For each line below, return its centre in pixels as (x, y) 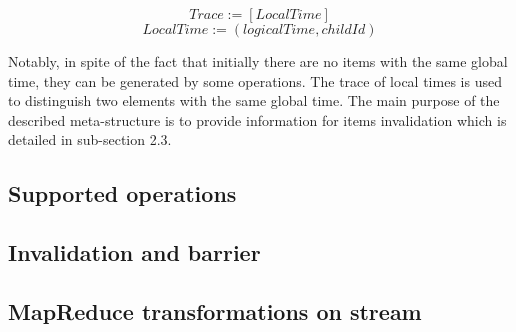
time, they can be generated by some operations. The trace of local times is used (255, 80)
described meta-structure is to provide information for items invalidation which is (257, 119)
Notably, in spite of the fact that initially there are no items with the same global (258, 61)
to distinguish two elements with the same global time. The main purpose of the (254, 100)
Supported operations (122, 193)
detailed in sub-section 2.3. (90, 139)
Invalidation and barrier (134, 252)
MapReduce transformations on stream (215, 310)
